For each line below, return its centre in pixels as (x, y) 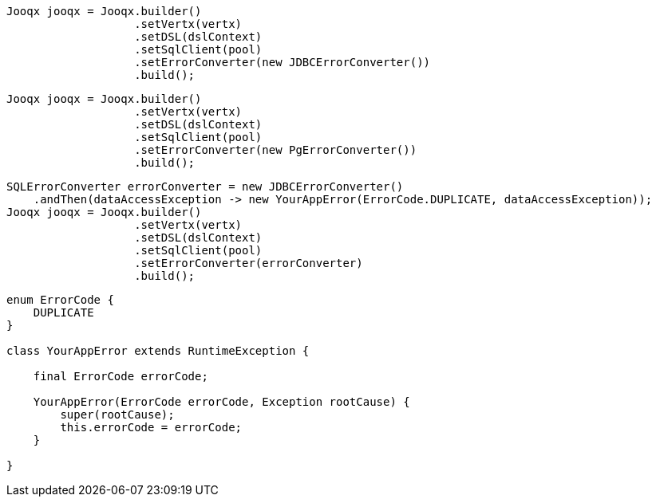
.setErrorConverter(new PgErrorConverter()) (276, 150)
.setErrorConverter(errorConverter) (249, 263)
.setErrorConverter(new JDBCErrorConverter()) (283, 62)
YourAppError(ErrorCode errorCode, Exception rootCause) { (221, 402)
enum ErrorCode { (60, 300)
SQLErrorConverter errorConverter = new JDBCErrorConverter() (205, 187)
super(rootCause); (117, 415)
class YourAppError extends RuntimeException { (158, 351)
